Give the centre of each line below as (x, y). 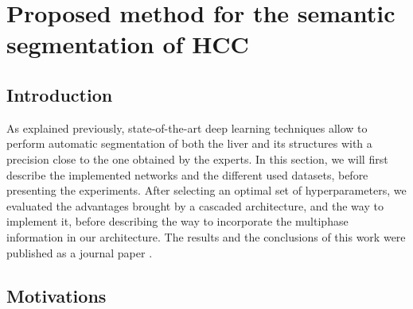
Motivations (56, 295)
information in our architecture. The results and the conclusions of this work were (206, 236)
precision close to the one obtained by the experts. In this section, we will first (197, 158)
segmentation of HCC (128, 44)
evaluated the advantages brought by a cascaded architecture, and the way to (195, 205)
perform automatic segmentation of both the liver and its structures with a (189, 143)
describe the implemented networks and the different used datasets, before (187, 174)
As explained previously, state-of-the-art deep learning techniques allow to (187, 127)
